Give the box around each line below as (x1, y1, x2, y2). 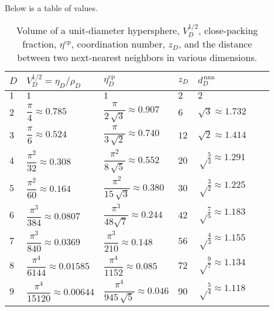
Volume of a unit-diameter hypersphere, (16, 23, 180, 37)
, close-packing (198, 23, 258, 37)
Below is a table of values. (5, 2, 98, 13)
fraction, (22, 36, 57, 50)
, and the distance (178, 36, 252, 50)
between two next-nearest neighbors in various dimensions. (17, 50, 258, 64)
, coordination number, (71, 36, 165, 50)
